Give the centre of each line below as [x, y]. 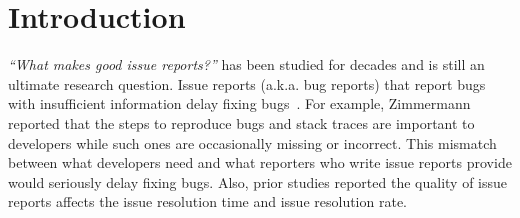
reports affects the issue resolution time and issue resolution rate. [207, 201]
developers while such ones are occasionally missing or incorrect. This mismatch [252, 142]
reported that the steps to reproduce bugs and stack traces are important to [241, 122]
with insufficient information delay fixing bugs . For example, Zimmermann [239, 103]
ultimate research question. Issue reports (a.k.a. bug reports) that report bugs [247, 83]
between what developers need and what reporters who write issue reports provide [260, 162]
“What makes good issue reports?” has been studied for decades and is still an [246, 64]
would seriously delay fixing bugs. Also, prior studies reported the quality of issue [258, 181]
